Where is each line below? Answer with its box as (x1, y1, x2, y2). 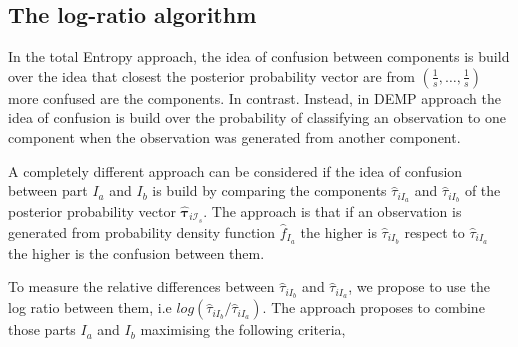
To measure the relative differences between (8, 276, 275, 297)
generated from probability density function (8, 221, 276, 242)
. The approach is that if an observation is (203, 201, 462, 222)
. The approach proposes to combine (262, 297, 485, 318)
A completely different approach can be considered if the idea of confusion (8, 160, 463, 181)
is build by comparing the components (152, 180, 387, 201)
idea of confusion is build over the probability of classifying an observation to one (8, 107, 506, 128)
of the (464, 180, 501, 201)
